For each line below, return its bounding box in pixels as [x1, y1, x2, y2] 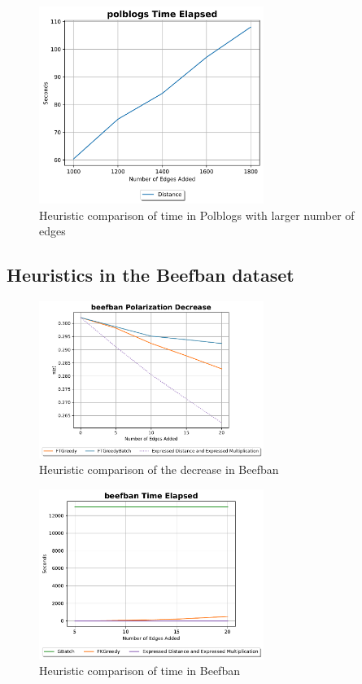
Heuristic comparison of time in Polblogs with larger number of [39, 206, 355, 223]
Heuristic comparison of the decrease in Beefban [39, 461, 279, 478]
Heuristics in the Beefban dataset [7, 262, 294, 287]
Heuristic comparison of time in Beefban [39, 662, 240, 679]
